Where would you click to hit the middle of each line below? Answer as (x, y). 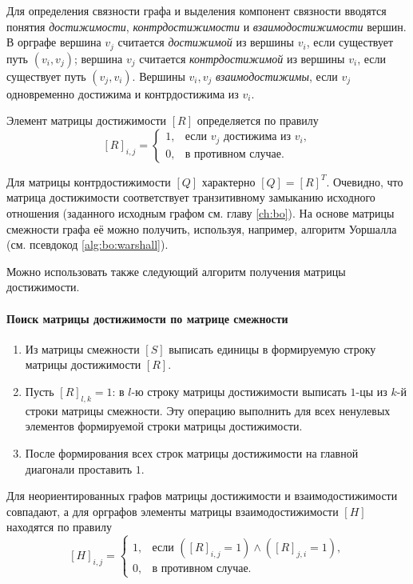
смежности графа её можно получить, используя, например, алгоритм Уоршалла (202, 228)
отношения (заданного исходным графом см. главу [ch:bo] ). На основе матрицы (201, 213)
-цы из (371, 391)
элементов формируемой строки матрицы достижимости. (164, 426)
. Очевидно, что (365, 181)
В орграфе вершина (54, 42)
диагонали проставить (79, 468)
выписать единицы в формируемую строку (272, 348)
